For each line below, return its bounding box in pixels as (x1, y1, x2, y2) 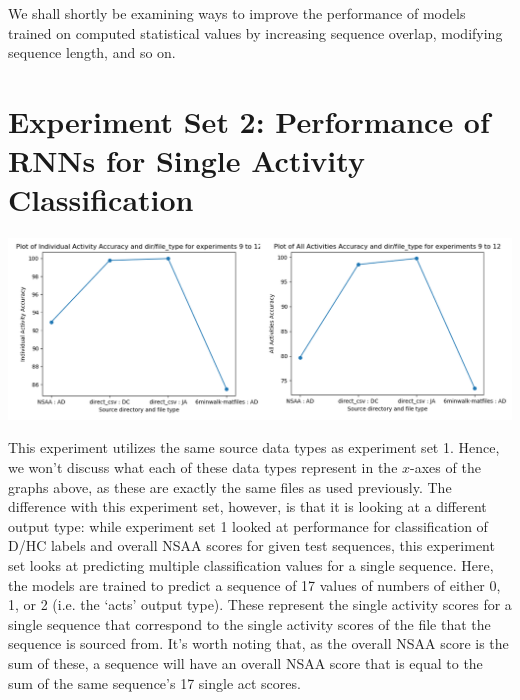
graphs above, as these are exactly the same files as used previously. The (8, 476, 452, 497)
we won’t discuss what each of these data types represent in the (8, 457, 398, 478)
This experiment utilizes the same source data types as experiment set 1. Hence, (8, 437, 500, 458)
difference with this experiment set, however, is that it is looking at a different (8, 496, 487, 517)
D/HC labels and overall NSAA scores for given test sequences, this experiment (8, 535, 495, 556)
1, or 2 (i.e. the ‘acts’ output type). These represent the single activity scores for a (8, 594, 512, 615)
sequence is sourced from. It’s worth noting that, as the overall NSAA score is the (8, 633, 509, 654)
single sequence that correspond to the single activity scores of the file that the (8, 613, 491, 634)
